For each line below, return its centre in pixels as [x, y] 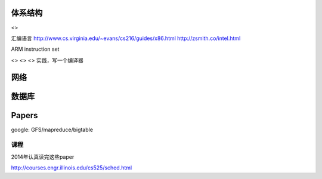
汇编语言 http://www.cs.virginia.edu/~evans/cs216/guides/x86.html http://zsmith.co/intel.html [126, 38]
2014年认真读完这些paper [43, 157]
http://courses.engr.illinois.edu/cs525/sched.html [72, 168]
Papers [24, 115]
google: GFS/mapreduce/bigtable [52, 129]
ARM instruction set [35, 49]
